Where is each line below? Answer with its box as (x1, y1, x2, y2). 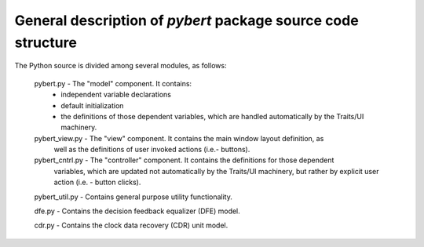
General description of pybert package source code (14, 12, 359, 29)
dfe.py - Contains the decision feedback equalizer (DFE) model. (34, 206, 241, 216)
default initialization (60, 100, 124, 110)
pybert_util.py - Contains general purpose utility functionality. (34, 192, 233, 202)
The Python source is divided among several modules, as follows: (14, 61, 227, 71)
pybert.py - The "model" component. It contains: (34, 78, 192, 88)
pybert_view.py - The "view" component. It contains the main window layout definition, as (34, 133, 324, 143)
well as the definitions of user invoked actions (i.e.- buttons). (53, 145, 250, 154)
